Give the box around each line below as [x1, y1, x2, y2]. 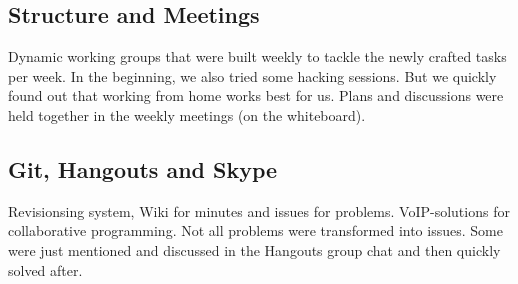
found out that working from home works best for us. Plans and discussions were [8, 85, 504, 106]
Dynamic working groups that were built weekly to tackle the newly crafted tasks [8, 46, 507, 67]
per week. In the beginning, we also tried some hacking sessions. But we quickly [8, 65, 497, 86]
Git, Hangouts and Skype [8, 153, 278, 184]
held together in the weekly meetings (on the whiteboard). [8, 104, 366, 125]
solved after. [8, 259, 83, 280]
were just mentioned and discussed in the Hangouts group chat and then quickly [8, 239, 501, 260]
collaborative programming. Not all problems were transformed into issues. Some [8, 220, 503, 241]
